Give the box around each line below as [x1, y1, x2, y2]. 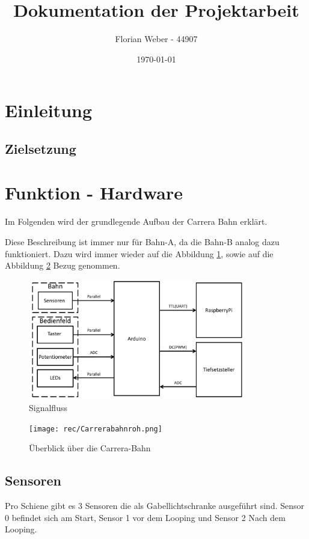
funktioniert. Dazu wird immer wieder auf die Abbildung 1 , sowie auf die [5, 247, 274, 260]
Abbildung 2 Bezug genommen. [5, 259, 120, 272]
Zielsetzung [5, 139, 76, 157]
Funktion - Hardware [5, 180, 183, 205]
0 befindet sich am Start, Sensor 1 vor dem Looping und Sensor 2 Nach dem [5, 511, 286, 523]
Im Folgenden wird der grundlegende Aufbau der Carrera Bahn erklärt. [5, 215, 268, 228]
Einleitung [5, 98, 93, 123]
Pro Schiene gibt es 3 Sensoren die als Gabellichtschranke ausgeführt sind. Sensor [5, 499, 305, 512]
